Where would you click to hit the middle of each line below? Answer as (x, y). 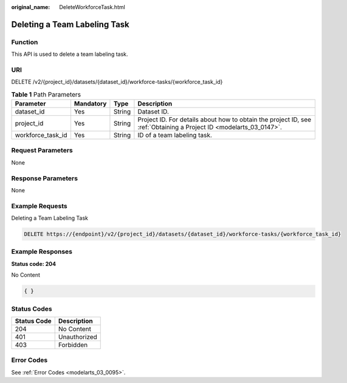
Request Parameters (42, 151)
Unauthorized (77, 337)
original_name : (31, 7)
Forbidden (73, 345)
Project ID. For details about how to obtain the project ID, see (225, 120)
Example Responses (42, 252)
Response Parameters (45, 178)
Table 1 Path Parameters (46, 94)
